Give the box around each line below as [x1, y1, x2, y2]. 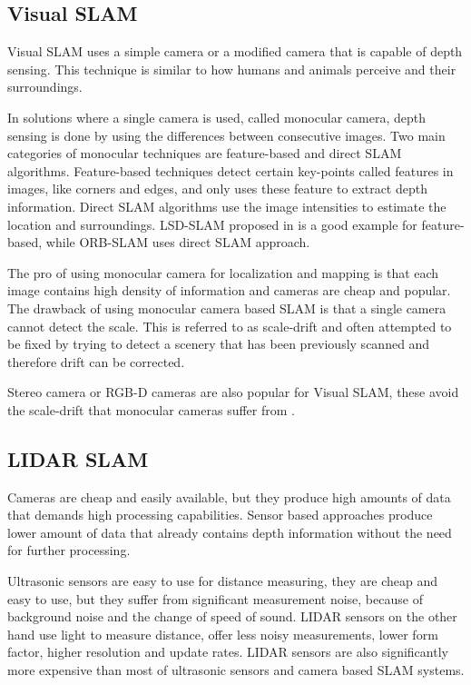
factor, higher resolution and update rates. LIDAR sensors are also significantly [7, 642, 448, 661]
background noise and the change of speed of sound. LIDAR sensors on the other [7, 607, 457, 626]
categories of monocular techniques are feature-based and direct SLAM [7, 144, 402, 163]
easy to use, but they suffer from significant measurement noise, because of [7, 589, 423, 608]
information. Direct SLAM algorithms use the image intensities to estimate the [7, 196, 446, 215]
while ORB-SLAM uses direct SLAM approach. [45, 233, 310, 252]
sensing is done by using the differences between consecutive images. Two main [7, 125, 446, 144]
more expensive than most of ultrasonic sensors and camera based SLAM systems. [7, 660, 465, 680]
